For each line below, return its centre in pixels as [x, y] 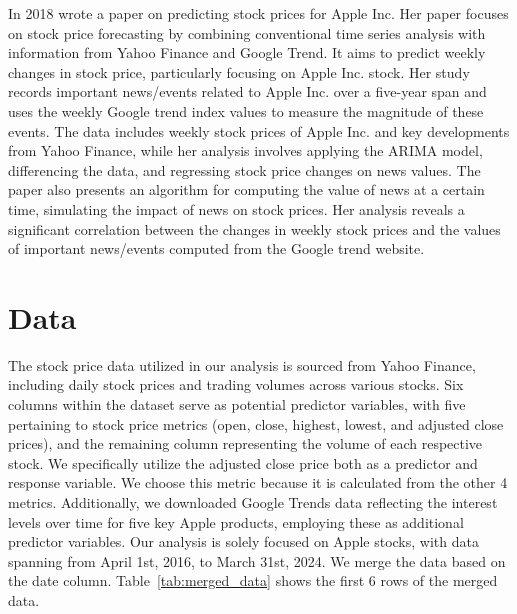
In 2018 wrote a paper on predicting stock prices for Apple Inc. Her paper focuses [258, 13]
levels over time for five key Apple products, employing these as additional [236, 521]
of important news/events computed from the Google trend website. [216, 248]
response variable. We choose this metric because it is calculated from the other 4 [258, 482]
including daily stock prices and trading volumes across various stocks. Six [236, 384]
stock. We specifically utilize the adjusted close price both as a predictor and [243, 462]
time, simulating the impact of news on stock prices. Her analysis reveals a [236, 208]
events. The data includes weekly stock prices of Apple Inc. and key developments [259, 130]
